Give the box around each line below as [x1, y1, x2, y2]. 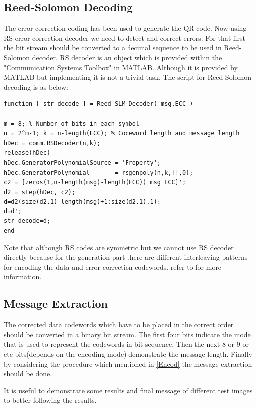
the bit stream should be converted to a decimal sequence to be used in [4, 42, 222, 53]
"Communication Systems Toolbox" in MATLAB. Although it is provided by [4, 62, 238, 72]
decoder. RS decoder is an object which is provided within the [32, 52, 222, 62]
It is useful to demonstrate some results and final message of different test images [4, 385, 253, 395]
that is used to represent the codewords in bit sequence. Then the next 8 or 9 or [4, 339, 249, 349]
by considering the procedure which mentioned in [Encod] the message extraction [4, 358, 252, 369]
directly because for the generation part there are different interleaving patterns [4, 252, 248, 262]
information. [4, 271, 42, 282]
